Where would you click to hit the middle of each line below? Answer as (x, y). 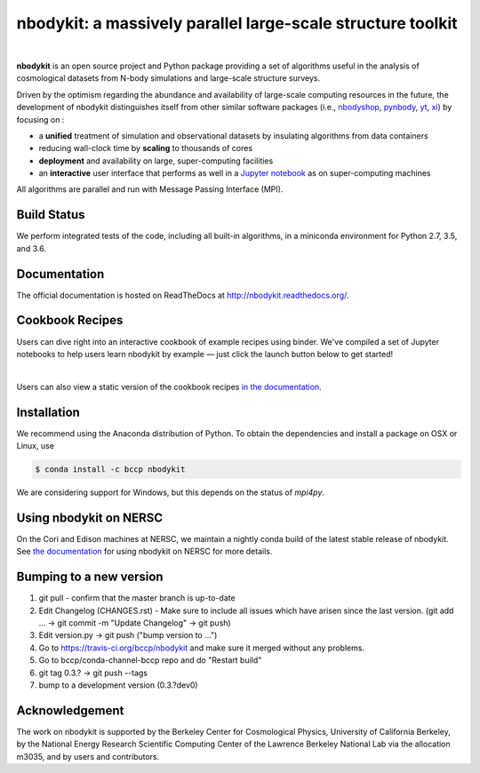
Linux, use (36, 446)
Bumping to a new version (90, 577)
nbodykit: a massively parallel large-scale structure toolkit (237, 23)
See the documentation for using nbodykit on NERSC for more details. (144, 552)
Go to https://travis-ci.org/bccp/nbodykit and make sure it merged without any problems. (201, 648)
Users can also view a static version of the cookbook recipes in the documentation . (169, 386)
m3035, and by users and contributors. (88, 756)
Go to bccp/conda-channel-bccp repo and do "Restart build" (150, 660)
